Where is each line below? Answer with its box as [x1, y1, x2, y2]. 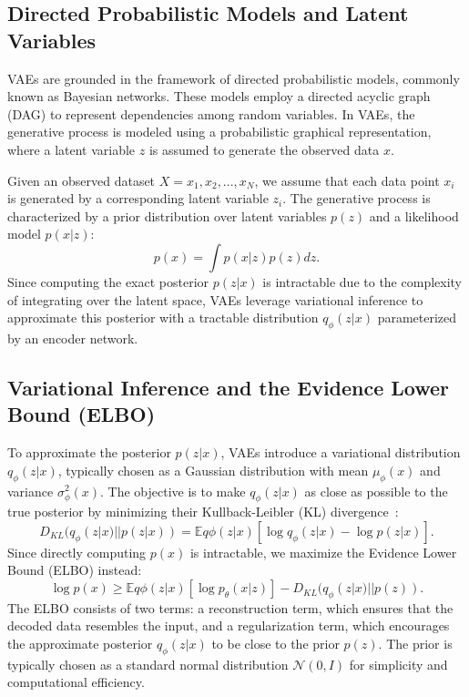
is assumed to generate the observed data [148, 139, 380, 159]
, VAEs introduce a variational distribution [220, 443, 461, 462]
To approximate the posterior [7, 443, 171, 462]
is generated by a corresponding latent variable [7, 189, 269, 208]
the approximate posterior [7, 634, 153, 653]
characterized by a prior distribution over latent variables [7, 206, 327, 225]
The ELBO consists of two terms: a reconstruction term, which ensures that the [7, 598, 454, 617]
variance [7, 481, 54, 500]
